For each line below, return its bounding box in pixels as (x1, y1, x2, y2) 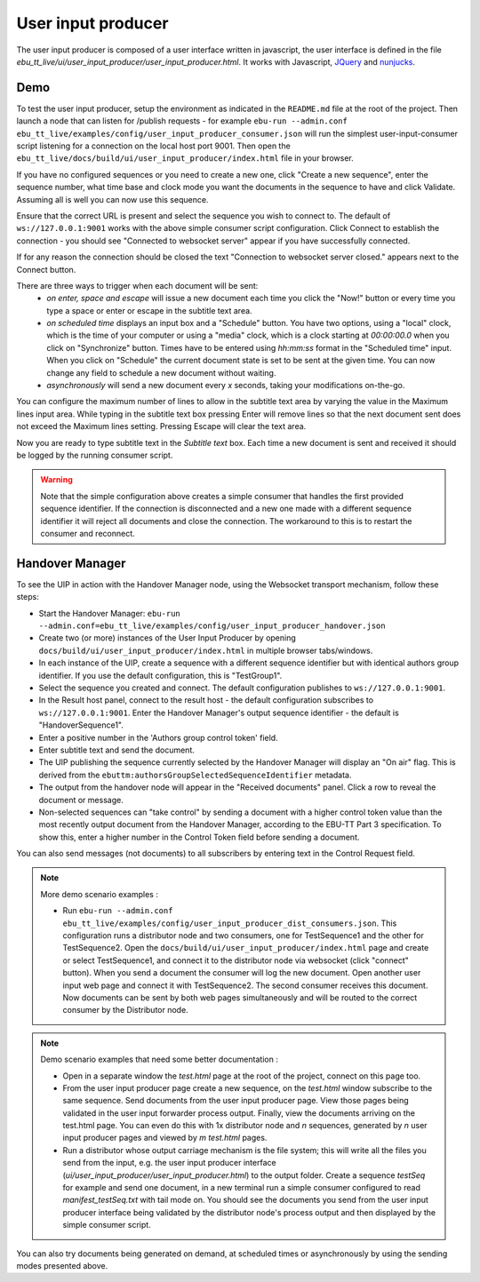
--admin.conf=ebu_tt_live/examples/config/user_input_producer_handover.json (38, 621, 386, 631)
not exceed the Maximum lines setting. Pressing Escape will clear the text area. (16, 421, 307, 432)
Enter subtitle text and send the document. (38, 745, 195, 755)
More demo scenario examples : (40, 888, 159, 899)
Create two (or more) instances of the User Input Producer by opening (38, 633, 297, 643)
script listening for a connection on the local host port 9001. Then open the (16, 140, 291, 151)
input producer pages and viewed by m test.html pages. (62, 1133, 268, 1143)
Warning (40, 474, 73, 485)
